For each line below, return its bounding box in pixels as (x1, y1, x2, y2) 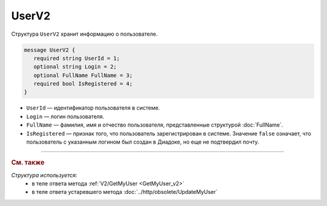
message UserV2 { (24, 46, 76, 53)
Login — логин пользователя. (26, 113, 105, 120)
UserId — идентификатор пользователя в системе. (26, 104, 160, 111)
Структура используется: (11, 171, 78, 179)
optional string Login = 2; (33, 64, 117, 70)
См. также (11, 158, 45, 167)
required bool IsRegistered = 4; (33, 81, 133, 87)
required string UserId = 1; (33, 55, 121, 62)
